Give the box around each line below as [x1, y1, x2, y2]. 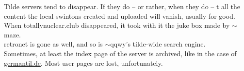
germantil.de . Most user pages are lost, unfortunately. [4, 58, 163, 68]
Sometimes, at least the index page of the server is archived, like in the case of [4, 48, 237, 58]
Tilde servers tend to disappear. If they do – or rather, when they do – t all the [4, 1, 240, 11]
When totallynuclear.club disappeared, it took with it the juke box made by [4, 20, 230, 30]
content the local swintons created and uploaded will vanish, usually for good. [4, 11, 235, 21]
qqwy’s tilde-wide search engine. [110, 39, 206, 49]
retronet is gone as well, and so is [4, 39, 103, 49]
